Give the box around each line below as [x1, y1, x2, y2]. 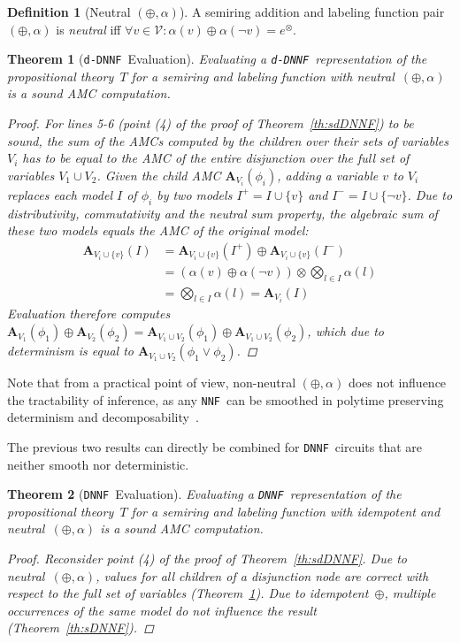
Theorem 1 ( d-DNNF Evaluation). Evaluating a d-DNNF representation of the [7, 50, 427, 68]
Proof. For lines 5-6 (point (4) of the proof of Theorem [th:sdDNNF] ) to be [7, 114, 414, 133]
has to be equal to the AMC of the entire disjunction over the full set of [22, 149, 410, 167]
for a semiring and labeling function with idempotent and [131, 501, 441, 520]
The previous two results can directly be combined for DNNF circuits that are [7, 437, 422, 455]
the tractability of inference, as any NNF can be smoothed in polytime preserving [7, 390, 444, 409]
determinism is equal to [7, 341, 134, 360]
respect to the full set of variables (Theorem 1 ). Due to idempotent [7, 584, 369, 602]
